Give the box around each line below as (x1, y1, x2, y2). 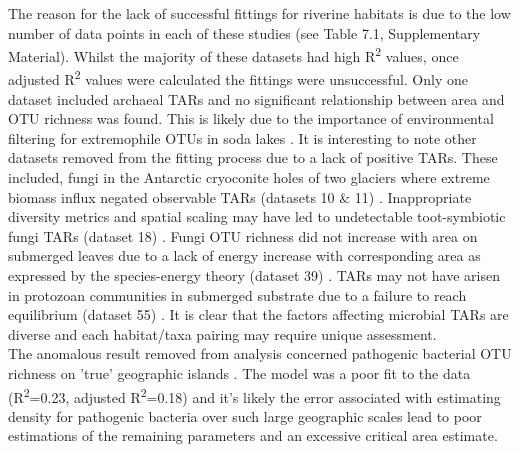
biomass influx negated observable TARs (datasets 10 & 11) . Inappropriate (8, 186, 472, 207)
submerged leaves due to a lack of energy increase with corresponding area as (8, 245, 481, 266)
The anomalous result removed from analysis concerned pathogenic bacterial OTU (8, 343, 512, 364)
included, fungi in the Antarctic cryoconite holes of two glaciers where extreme (8, 167, 490, 188)
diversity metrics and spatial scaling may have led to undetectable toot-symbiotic (8, 206, 506, 227)
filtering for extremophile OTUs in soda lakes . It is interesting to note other (8, 127, 477, 148)
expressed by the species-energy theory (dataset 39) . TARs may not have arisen (8, 265, 500, 286)
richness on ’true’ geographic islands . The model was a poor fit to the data (8, 363, 471, 383)
